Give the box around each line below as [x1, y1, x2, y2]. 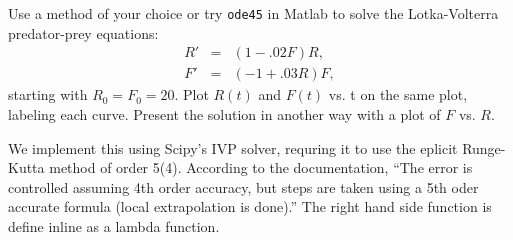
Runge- [462, 137, 506, 158]
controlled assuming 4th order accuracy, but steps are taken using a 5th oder [8, 176, 479, 197]
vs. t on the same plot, [328, 84, 468, 105]
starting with [8, 84, 88, 105]
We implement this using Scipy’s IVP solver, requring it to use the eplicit [8, 137, 458, 158]
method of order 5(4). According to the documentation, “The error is [49, 157, 473, 178]
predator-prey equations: [8, 22, 159, 43]
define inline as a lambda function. [8, 215, 220, 236]
